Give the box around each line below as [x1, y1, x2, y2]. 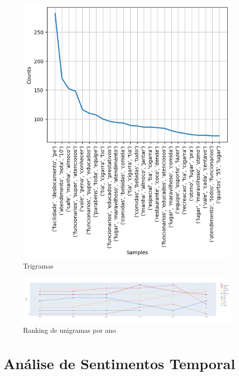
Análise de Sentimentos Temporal [3, 353, 236, 374]
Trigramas [23, 260, 53, 270]
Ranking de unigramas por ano [23, 324, 116, 335]
